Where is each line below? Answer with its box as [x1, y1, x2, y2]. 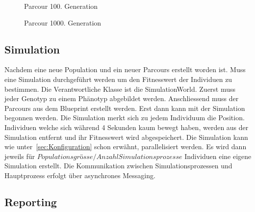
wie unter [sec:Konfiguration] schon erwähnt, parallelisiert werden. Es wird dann [4, 141, 247, 152]
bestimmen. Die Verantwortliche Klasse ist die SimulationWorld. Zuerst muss [4, 83, 236, 94]
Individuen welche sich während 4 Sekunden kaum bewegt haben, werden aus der [4, 122, 249, 132]
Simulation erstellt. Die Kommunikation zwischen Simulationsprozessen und [4, 160, 232, 171]
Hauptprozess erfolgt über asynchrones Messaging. [4, 170, 155, 180]
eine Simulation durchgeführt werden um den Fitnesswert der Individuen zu [4, 74, 232, 84]
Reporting [4, 194, 57, 209]
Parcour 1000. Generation [24, 17, 102, 27]
